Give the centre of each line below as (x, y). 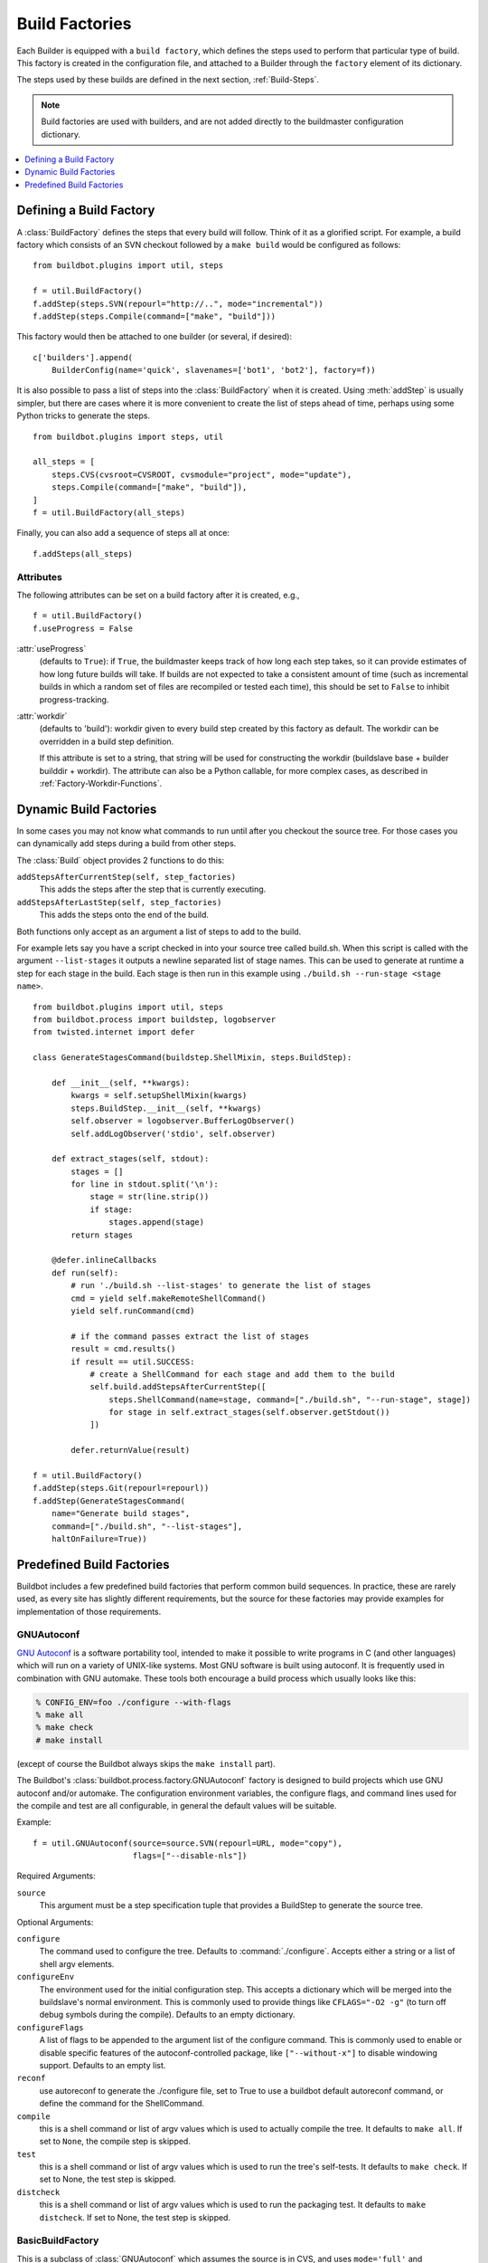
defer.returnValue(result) (131, 1450)
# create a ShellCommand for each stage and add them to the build (242, 1374)
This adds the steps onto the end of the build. (124, 915)
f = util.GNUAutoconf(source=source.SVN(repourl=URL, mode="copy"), (188, 1843)
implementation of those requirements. (89, 1611)
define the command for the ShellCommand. (122, 2104)
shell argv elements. (77, 1963)
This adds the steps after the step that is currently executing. (153, 889)
